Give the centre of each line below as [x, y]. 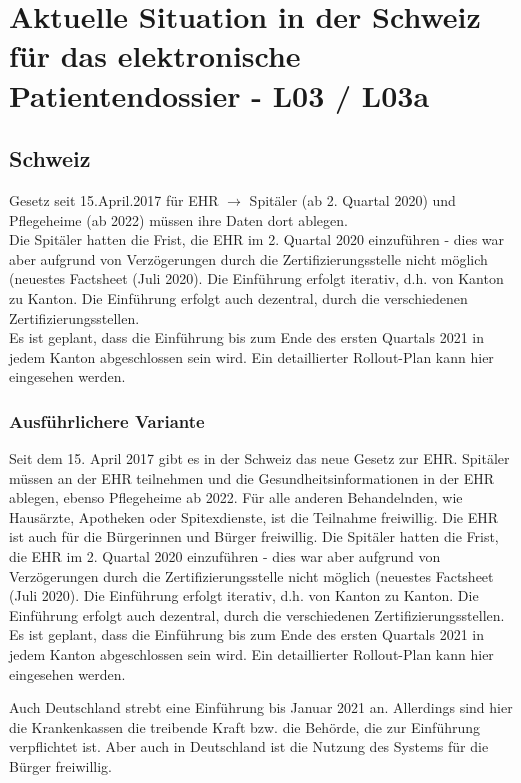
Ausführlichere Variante [107, 420]
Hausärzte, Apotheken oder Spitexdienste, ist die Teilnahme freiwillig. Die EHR [254, 516]
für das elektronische [155, 55]
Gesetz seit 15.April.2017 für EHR [114, 199]
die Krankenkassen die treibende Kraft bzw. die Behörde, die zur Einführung [245, 726]
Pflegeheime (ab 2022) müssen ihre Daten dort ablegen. [178, 219]
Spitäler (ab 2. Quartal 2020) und [352, 199]
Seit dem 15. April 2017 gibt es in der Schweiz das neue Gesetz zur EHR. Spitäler [259, 458]
